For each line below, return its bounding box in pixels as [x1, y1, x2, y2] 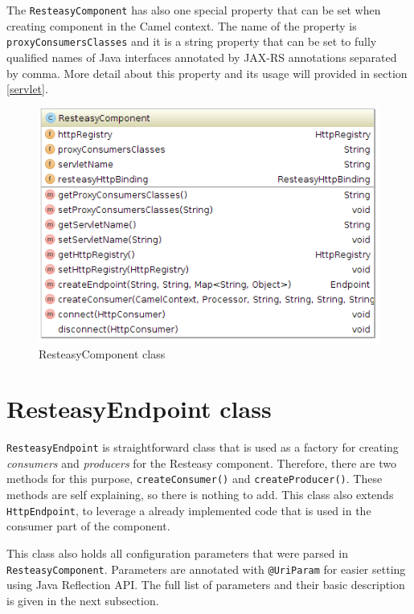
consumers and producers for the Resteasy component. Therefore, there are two [6, 454, 396, 471]
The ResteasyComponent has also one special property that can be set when [6, 2, 381, 18]
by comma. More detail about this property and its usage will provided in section [6, 64, 408, 81]
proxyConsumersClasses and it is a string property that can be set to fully [6, 33, 377, 50]
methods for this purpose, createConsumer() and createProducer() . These [6, 470, 383, 487]
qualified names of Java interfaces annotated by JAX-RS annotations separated [6, 48, 397, 65]
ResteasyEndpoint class [6, 392, 272, 425]
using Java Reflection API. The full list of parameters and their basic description [6, 576, 405, 593]
